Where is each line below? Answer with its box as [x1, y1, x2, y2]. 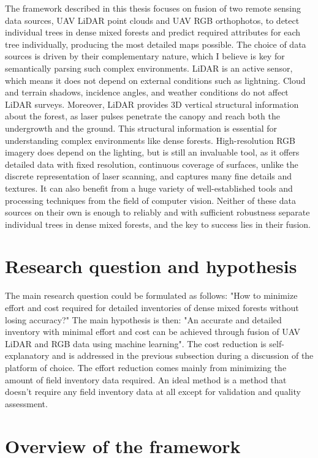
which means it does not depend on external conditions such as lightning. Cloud [5, 73, 306, 86]
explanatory [5, 349, 50, 362]
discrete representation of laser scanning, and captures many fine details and [5, 170, 292, 182]
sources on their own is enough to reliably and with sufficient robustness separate [5, 206, 310, 219]
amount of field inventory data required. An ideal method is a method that [5, 373, 287, 386]
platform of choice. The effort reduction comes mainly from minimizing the [5, 361, 287, 374]
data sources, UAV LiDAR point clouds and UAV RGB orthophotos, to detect [5, 13, 300, 26]
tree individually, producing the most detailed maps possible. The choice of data [5, 37, 306, 50]
